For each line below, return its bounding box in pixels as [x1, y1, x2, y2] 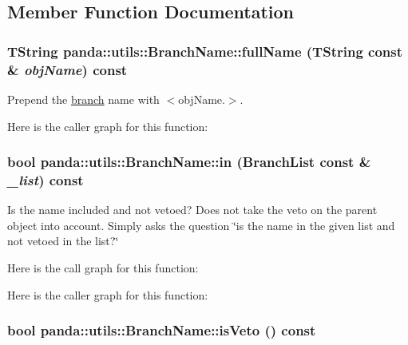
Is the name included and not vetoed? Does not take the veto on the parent [7, 201, 378, 218]
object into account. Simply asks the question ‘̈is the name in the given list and [7, 216, 395, 233]
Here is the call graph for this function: [7, 260, 199, 276]
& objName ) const [7, 59, 128, 79]
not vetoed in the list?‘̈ [7, 232, 119, 249]
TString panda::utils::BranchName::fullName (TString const [7, 41, 403, 61]
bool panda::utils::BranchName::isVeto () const [7, 320, 316, 340]
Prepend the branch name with [7, 90, 160, 107]
